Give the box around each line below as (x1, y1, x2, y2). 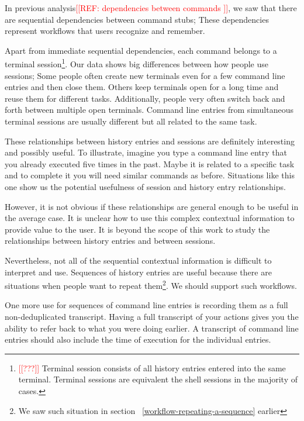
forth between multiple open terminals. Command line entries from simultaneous (5, 103, 293, 116)
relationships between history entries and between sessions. (5, 234, 216, 247)
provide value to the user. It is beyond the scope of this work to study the (5, 223, 270, 235)
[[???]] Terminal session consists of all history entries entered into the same (18, 361, 286, 374)
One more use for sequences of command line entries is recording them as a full (5, 299, 288, 311)
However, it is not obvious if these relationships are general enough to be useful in (5, 200, 299, 212)
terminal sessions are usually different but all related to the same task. (5, 115, 257, 127)
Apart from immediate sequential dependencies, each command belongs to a (5, 44, 277, 56)
